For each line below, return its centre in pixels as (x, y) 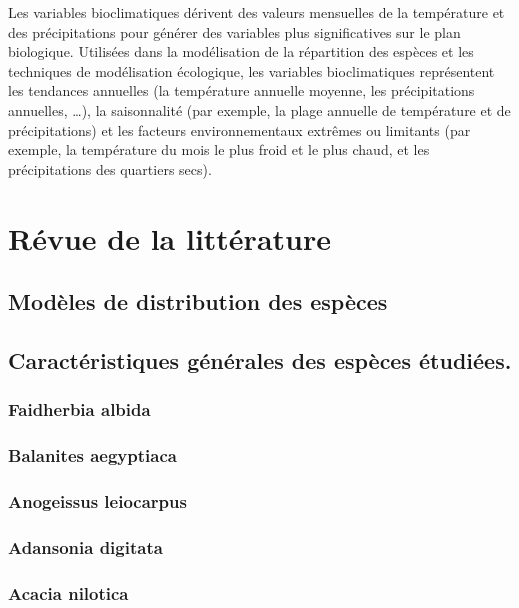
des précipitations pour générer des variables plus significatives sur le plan (234, 31)
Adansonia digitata (85, 546)
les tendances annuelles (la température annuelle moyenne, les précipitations (241, 90)
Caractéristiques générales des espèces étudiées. (260, 359)
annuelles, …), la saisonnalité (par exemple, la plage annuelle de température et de (259, 109)
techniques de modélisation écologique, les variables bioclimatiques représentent (251, 70)
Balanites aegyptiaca (92, 455)
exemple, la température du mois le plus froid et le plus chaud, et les (219, 149)
